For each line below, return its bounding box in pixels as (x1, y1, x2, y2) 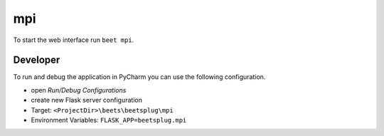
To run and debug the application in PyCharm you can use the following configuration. (13, 73, 266, 81)
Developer (13, 54, 60, 66)
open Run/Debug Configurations (31, 85, 127, 94)
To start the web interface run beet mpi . (13, 36, 134, 44)
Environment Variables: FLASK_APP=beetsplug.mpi (31, 116, 187, 125)
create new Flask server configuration (31, 96, 142, 105)
